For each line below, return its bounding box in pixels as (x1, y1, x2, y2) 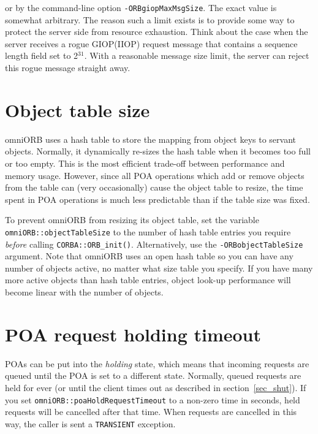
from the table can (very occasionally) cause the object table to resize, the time (5, 181, 303, 194)
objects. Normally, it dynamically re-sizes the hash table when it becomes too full (5, 145, 311, 158)
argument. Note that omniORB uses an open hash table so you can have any (5, 249, 293, 262)
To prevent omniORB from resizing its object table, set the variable (5, 213, 259, 226)
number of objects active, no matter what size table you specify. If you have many (5, 261, 313, 274)
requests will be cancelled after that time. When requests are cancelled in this (5, 405, 297, 418)
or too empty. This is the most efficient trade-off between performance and (5, 156, 285, 169)
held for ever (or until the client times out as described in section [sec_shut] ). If (5, 381, 306, 394)
